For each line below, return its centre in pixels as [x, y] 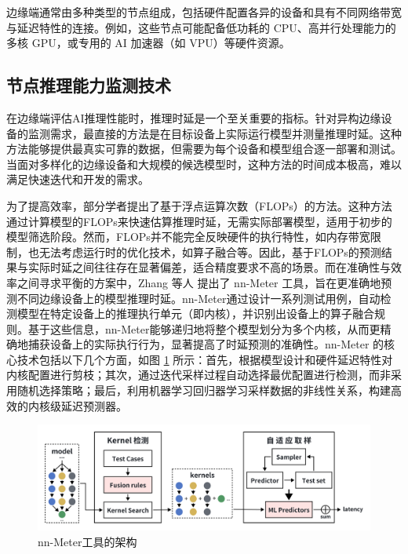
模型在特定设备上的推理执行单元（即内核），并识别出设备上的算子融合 [195, 313]
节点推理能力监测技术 [89, 85]
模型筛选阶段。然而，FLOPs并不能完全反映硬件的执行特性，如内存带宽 [188, 237]
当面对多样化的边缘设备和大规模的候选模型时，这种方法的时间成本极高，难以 [204, 164]
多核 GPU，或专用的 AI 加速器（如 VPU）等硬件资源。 [148, 43]
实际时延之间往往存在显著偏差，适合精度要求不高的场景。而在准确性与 [209, 267]
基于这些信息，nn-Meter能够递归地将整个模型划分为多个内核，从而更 [204, 328]
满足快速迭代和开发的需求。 [78, 179]
